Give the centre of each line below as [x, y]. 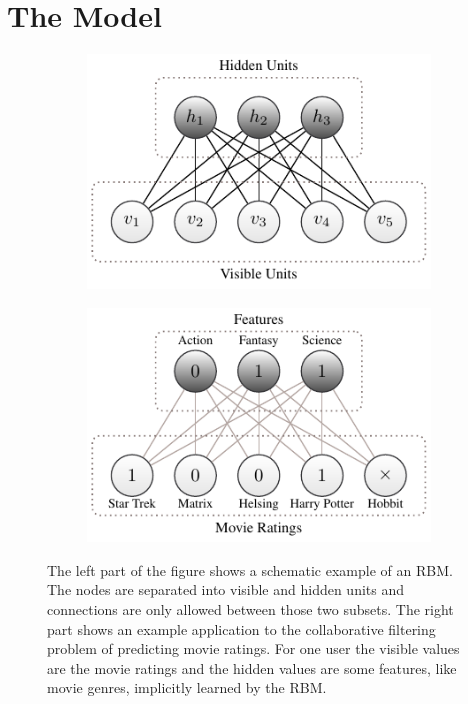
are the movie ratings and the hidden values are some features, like [252, 667]
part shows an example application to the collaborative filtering [241, 628]
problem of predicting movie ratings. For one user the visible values [253, 648]
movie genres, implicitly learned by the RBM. [187, 687]
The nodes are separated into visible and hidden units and [226, 589]
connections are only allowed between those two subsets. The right [250, 609]
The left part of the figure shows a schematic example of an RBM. [250, 569]
